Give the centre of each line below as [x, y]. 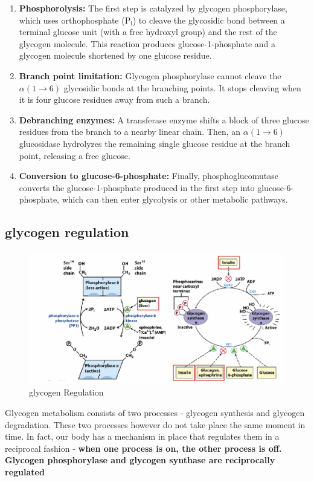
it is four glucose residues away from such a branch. [114, 99]
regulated [25, 471]
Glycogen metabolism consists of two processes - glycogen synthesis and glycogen [155, 412]
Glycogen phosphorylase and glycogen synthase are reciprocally [140, 460]
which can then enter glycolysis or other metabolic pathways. [175, 199]
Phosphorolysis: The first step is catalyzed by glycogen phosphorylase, [153, 8]
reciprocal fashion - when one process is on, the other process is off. [143, 448]
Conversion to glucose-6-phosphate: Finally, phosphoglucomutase [149, 176]
